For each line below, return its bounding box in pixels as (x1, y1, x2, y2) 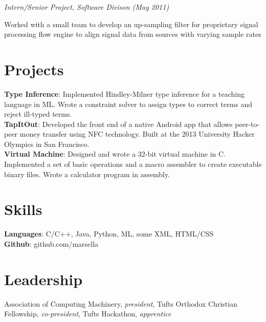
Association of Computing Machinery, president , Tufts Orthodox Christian (4, 298, 237, 309)
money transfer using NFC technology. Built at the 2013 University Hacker (19, 128, 255, 139)
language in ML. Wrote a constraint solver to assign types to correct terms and (4, 98, 253, 109)
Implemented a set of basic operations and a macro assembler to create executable (4, 159, 262, 169)
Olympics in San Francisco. (4, 138, 90, 149)
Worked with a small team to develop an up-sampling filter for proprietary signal (4, 18, 258, 29)
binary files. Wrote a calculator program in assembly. (4, 168, 170, 179)
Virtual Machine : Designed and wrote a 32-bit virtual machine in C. (4, 148, 226, 159)
